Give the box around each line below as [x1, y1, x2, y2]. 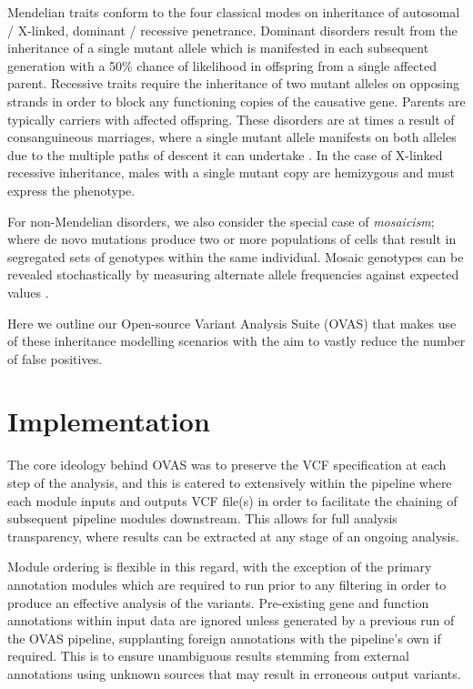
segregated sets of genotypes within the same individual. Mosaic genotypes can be [7, 247, 464, 266]
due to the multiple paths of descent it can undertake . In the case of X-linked [7, 145, 443, 164]
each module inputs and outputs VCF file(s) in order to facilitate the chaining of [7, 491, 458, 510]
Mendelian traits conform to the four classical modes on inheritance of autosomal [7, 3, 460, 21]
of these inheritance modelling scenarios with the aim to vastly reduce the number [7, 331, 466, 350]
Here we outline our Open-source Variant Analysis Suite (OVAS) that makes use [7, 313, 457, 332]
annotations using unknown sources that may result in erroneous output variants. [7, 664, 461, 683]
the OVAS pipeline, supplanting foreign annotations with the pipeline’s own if [7, 628, 441, 647]
